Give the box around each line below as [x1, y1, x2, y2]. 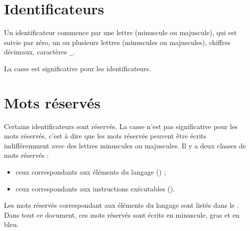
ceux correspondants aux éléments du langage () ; [15, 167, 166, 177]
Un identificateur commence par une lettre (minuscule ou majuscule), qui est [4, 27, 237, 38]
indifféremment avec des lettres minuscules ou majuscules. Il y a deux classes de [4, 140, 246, 150]
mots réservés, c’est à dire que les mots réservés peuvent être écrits [4, 131, 206, 141]
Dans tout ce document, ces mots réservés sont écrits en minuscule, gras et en [4, 209, 240, 220]
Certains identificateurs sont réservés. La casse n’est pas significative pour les [4, 121, 238, 131]
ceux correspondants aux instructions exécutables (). [15, 183, 175, 193]
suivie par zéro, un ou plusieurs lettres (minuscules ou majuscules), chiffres [4, 37, 231, 47]
